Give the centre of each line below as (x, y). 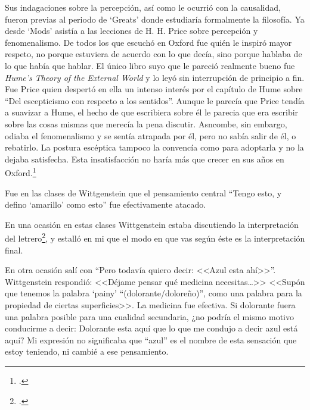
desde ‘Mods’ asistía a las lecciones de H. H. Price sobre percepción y (131, 31)
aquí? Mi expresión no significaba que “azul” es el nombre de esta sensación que (151, 339)
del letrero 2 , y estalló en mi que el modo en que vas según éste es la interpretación (155, 237)
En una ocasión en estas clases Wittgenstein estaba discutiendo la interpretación (152, 224)
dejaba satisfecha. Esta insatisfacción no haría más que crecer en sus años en (145, 159)
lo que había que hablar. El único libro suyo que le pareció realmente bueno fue (150, 65)
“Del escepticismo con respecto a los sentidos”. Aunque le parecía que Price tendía (155, 100)
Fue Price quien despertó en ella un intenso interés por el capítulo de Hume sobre (154, 89)
